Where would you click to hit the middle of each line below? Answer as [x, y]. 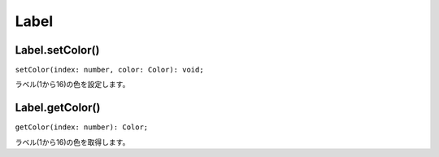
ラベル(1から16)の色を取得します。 [72, 142]
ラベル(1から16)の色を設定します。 [72, 85]
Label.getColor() [58, 108]
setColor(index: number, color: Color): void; [109, 70]
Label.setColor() [57, 50]
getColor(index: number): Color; [82, 127]
